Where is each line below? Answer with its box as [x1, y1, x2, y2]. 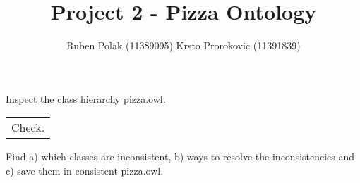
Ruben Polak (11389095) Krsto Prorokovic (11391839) [66, 38, 301, 53]
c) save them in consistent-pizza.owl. [6, 163, 164, 177]
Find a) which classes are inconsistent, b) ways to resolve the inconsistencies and [6, 149, 355, 164]
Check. [11, 119, 45, 136]
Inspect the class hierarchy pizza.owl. [6, 91, 166, 106]
